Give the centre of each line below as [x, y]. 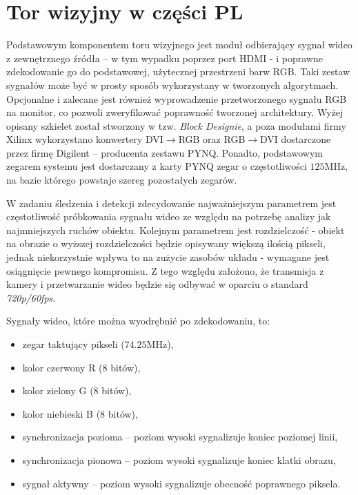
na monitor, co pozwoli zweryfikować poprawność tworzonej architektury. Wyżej [175, 112]
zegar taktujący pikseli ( [73, 344]
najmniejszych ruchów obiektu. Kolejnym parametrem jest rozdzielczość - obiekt [176, 230]
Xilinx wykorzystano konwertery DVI [85, 139]
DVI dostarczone [296, 139]
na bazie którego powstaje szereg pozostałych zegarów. [122, 180]
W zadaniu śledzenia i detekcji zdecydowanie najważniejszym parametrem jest [171, 203]
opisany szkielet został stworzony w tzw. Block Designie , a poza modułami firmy [176, 125]
